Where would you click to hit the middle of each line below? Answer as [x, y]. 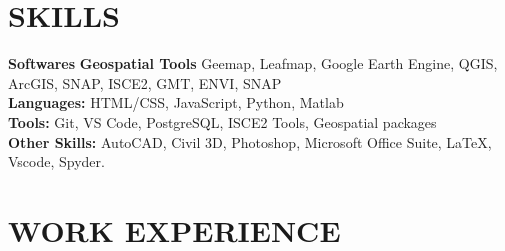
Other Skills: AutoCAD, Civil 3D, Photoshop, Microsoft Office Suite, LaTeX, [250, 141]
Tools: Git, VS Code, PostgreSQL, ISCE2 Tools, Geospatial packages [222, 121]
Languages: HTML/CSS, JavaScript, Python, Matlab [176, 102]
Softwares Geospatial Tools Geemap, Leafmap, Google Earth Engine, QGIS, [253, 63]
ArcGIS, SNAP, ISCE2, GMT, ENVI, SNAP [145, 82]
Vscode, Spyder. [56, 161]
